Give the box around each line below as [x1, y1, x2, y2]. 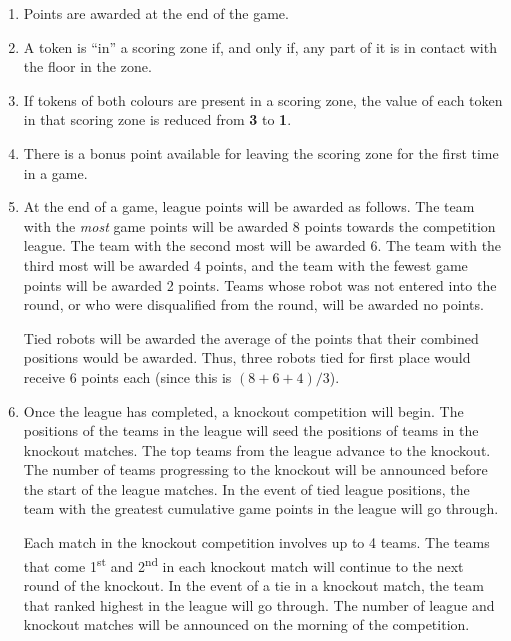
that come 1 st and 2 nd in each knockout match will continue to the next [23, 552, 464, 576]
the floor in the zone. [23, 56, 152, 77]
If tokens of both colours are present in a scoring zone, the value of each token [23, 89, 503, 110]
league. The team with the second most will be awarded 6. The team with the [23, 235, 502, 256]
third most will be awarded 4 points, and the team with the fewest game [23, 254, 468, 275]
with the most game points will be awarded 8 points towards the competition [23, 215, 496, 236]
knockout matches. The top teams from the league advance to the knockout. [23, 439, 491, 460]
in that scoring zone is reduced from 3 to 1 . [23, 109, 292, 130]
